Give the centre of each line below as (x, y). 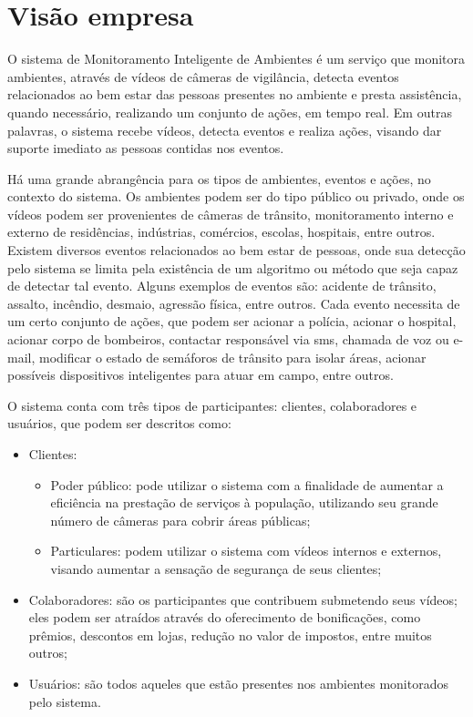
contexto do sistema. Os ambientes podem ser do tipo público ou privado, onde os (236, 196)
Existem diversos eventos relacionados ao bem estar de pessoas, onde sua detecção (236, 250)
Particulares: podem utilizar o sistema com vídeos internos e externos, (246, 551)
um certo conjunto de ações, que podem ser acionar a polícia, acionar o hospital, (232, 321)
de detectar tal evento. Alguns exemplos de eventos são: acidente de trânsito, (222, 286)
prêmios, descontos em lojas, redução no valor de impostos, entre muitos (230, 635)
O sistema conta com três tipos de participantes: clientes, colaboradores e (212, 405)
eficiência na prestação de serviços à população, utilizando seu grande (244, 502)
